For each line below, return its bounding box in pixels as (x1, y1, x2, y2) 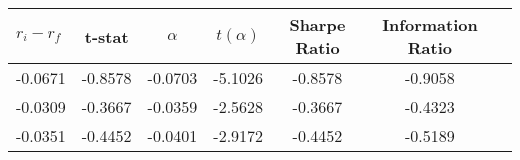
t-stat (84, 24, 129, 48)
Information (382, 13, 478, 36)
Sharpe (289, 13, 346, 36)
